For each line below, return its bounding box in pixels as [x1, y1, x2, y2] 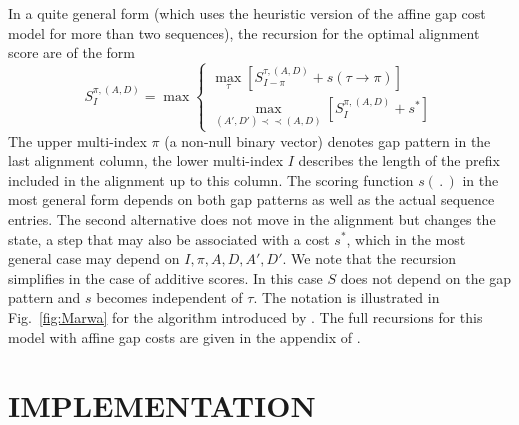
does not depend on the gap [340, 267, 512, 288]
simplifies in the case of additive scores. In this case [8, 267, 323, 288]
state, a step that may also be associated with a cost [8, 228, 330, 249]
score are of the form [8, 42, 135, 63]
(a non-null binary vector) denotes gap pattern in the [164, 130, 491, 151]
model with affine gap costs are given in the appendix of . [8, 326, 361, 347]
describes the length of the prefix [298, 150, 500, 171]
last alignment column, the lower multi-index [8, 150, 284, 171]
